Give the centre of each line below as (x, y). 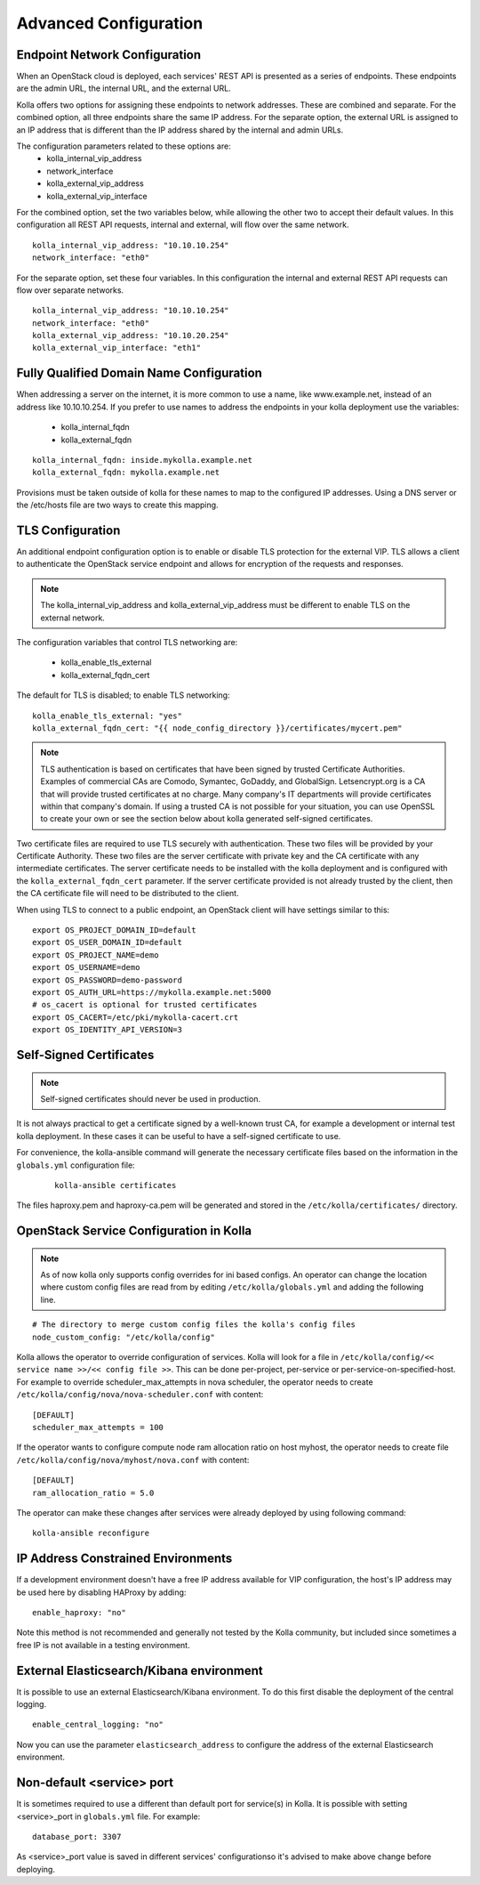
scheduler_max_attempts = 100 (98, 1427)
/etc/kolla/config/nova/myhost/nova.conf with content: (133, 1460)
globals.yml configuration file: (76, 1165)
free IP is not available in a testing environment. (103, 1645)
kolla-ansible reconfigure (91, 1533)
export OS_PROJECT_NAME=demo (96, 955)
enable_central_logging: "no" (98, 1725)
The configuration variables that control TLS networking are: (127, 642)
